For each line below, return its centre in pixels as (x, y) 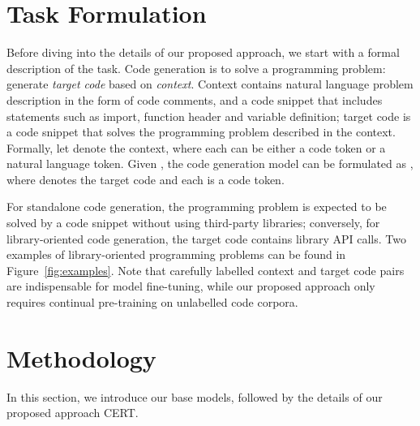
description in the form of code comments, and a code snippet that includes (195, 99)
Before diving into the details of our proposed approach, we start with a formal (203, 52)
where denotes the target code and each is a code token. (146, 179)
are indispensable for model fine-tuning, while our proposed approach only (191, 286)
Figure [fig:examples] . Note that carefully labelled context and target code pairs (206, 270)
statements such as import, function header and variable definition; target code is (209, 116)
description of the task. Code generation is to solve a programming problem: (196, 68)
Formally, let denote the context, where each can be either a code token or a (196, 147)
